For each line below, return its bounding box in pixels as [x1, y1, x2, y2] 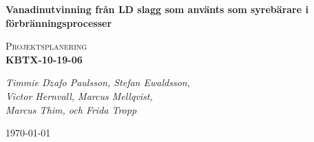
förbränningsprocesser [6, 15, 112, 30]
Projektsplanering [6, 39, 87, 53]
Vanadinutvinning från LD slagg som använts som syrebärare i [6, 2, 308, 16]
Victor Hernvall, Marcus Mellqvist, [6, 88, 153, 103]
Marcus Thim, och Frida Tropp [6, 102, 137, 116]
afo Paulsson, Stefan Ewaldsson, [54, 75, 190, 90]
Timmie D [6, 75, 50, 90]
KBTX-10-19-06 [6, 52, 83, 66]
